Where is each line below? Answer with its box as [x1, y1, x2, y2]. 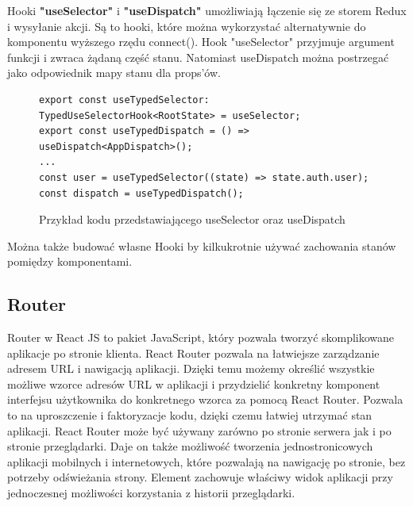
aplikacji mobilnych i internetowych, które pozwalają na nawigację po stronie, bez [7, 453, 406, 470]
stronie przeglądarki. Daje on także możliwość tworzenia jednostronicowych [7, 438, 373, 454]
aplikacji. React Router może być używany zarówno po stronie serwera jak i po [7, 422, 392, 439]
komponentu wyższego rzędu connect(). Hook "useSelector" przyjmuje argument [7, 33, 395, 50]
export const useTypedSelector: [39, 94, 210, 105]
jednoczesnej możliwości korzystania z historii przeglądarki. [7, 485, 295, 501]
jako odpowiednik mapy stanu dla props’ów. [7, 64, 221, 81]
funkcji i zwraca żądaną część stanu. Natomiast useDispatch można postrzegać [7, 48, 389, 65]
